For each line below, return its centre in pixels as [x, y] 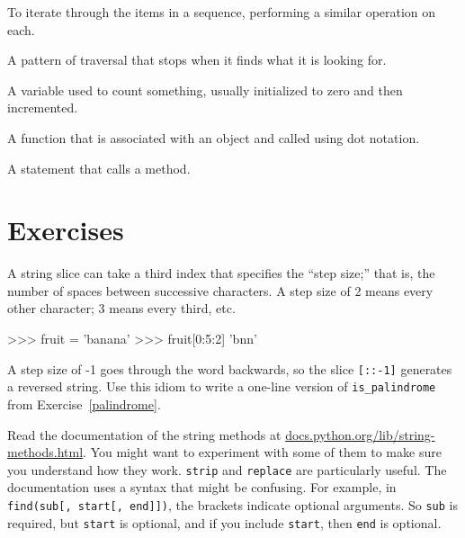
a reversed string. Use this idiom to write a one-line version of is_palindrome [222, 386]
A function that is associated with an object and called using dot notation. [214, 137]
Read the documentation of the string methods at [144, 434]
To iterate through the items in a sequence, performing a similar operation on [222, 12]
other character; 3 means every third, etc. [121, 308]
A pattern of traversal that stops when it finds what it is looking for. [197, 60]
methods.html [45, 452]
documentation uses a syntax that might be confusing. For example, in [202, 487]
